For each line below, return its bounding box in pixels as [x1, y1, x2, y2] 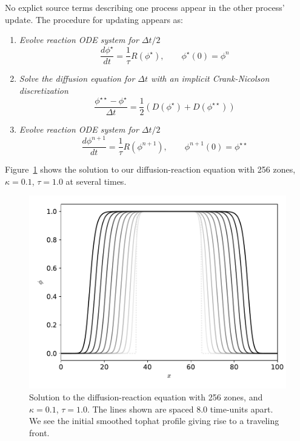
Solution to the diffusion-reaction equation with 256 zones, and [29, 391, 263, 403]
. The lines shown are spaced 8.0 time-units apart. [87, 402, 273, 415]
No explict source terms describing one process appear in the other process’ [5, 1, 285, 13]
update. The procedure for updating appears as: [5, 13, 183, 25]
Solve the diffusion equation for [19, 72, 135, 85]
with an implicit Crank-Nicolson [151, 72, 270, 85]
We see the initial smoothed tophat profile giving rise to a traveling [29, 414, 279, 427]
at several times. [65, 174, 127, 187]
